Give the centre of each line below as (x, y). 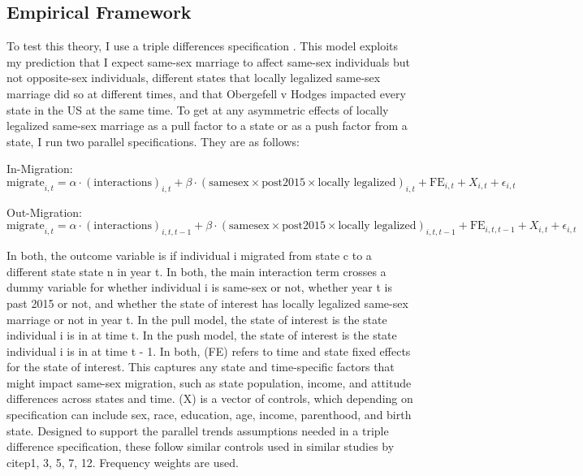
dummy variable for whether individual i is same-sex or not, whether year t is (199, 287)
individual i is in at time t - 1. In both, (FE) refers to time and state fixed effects (209, 351)
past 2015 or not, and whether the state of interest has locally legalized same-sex (207, 303)
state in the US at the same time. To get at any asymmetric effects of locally (198, 109)
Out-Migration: (45, 212)
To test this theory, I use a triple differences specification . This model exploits (203, 46)
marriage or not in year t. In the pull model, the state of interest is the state (197, 319)
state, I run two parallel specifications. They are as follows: (153, 141)
